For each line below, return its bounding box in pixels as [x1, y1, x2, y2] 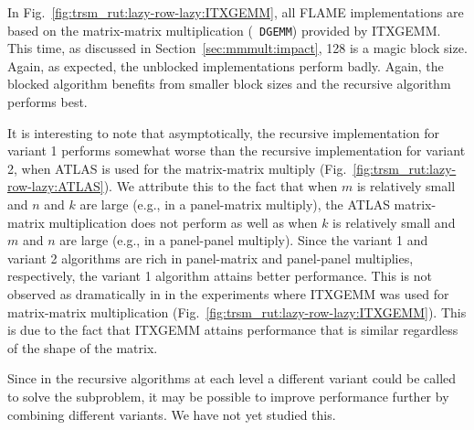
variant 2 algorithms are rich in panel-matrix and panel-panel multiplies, [7, 248, 414, 267]
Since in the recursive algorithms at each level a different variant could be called [7, 369, 457, 388]
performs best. [7, 92, 88, 112]
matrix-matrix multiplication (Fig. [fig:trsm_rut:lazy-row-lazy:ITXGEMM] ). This [7, 302, 467, 321]
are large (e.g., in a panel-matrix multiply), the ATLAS [79, 195, 390, 213]
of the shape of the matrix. [7, 338, 158, 357]
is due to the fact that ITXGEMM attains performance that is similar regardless [7, 320, 458, 339]
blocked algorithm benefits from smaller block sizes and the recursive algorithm [7, 74, 451, 93]
